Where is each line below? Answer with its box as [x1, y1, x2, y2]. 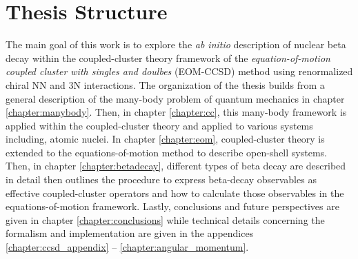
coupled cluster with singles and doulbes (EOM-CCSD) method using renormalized [6, 64, 353, 79]
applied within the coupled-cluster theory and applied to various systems [6, 118, 313, 132]
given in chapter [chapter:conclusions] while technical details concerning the [6, 212, 325, 227]
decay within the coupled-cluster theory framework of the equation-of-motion [6, 50, 330, 65]
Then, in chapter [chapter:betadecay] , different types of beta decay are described [6, 158, 346, 173]
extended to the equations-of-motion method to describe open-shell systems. [6, 145, 327, 159]
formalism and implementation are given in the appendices [6, 226, 254, 240]
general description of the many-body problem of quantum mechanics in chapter [6, 91, 345, 105]
